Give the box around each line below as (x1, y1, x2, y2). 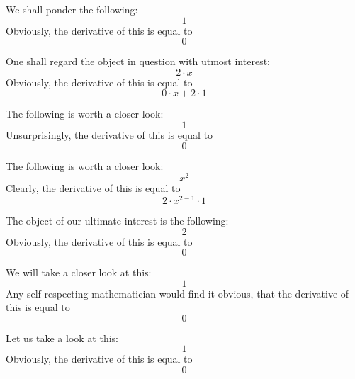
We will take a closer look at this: (6, 265, 152, 280)
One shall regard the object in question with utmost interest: (6, 54, 270, 69)
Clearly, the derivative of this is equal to (6, 181, 181, 196)
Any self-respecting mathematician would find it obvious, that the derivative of (6, 285, 349, 300)
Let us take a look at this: (6, 330, 118, 345)
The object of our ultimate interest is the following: (6, 213, 229, 227)
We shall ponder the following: (6, 2, 138, 16)
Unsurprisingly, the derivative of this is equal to (6, 127, 213, 142)
